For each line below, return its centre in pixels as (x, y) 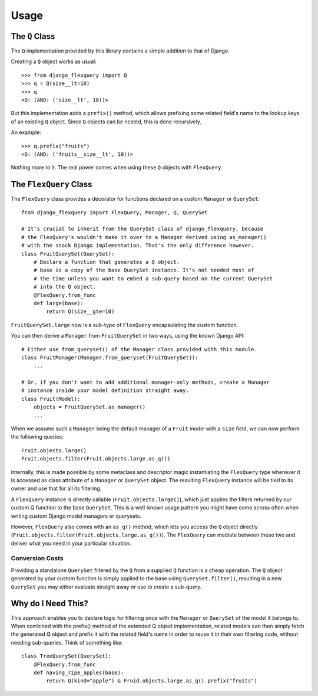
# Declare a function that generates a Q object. (106, 262)
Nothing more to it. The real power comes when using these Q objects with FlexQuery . (117, 168)
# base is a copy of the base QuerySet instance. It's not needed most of (144, 270)
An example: (26, 132)
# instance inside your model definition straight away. (105, 391)
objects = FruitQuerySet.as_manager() (90, 407)
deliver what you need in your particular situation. (71, 543)
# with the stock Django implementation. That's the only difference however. (138, 246)
